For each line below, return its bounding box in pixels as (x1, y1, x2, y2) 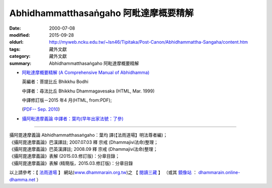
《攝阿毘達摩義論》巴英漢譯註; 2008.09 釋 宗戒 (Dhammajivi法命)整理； (9, 146, 158, 152)
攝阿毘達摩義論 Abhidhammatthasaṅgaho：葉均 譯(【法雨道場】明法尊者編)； (9, 132, 168, 138)
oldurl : (9, 39, 24, 45)
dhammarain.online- (198, 169, 240, 175)
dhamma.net (9, 176, 36, 182)
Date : (9, 25, 21, 31)
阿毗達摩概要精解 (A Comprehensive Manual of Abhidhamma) (22, 69, 150, 75)
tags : (9, 46, 21, 52)
